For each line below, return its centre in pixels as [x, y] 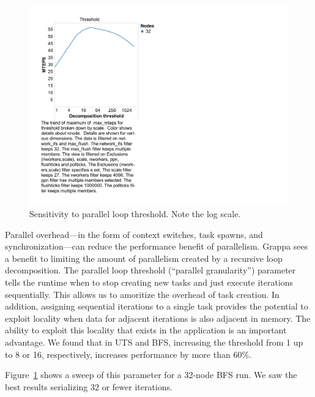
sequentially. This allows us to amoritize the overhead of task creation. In [142, 294]
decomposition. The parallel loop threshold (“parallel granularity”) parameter [150, 270]
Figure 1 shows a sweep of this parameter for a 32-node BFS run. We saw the [151, 375]
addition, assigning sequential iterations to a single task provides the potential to [157, 306]
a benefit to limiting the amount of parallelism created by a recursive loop [144, 258]
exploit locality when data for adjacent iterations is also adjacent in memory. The [158, 318]
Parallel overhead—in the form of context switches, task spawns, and [134, 234]
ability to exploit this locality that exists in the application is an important [146, 330]
